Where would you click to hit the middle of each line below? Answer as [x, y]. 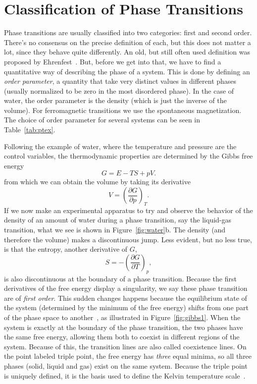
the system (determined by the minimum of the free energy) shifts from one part [126, 307]
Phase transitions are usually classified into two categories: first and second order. [128, 32]
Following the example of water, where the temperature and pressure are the [120, 146]
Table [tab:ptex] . [30, 130]
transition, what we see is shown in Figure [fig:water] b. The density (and [115, 230]
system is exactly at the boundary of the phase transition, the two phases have [124, 327]
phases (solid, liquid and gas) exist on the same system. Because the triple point [126, 365]
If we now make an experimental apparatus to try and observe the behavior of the [128, 210]
